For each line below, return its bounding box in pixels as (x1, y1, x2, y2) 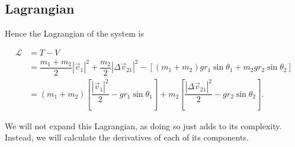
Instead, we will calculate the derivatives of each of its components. (5, 131, 249, 143)
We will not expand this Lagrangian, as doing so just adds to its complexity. (5, 119, 282, 132)
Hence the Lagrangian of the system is (5, 27, 144, 40)
